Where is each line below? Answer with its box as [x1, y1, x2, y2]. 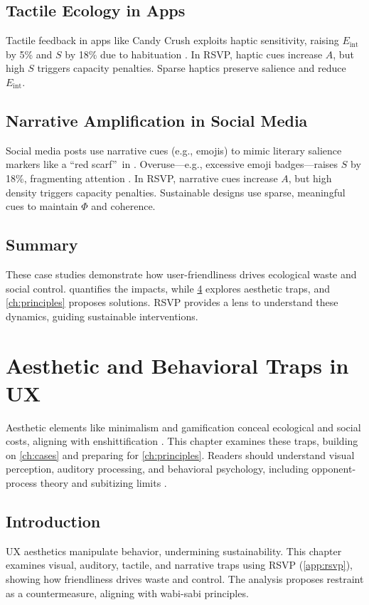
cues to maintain [6, 199, 78, 214]
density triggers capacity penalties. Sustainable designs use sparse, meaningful [6, 184, 346, 199]
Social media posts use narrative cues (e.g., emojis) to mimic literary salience [6, 142, 342, 157]
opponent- [311, 461, 356, 476]
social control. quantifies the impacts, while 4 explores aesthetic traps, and [6, 280, 330, 295]
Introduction [6, 510, 101, 532]
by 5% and [6, 46, 53, 61]
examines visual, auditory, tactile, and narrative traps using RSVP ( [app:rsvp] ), [6, 557, 353, 572]
